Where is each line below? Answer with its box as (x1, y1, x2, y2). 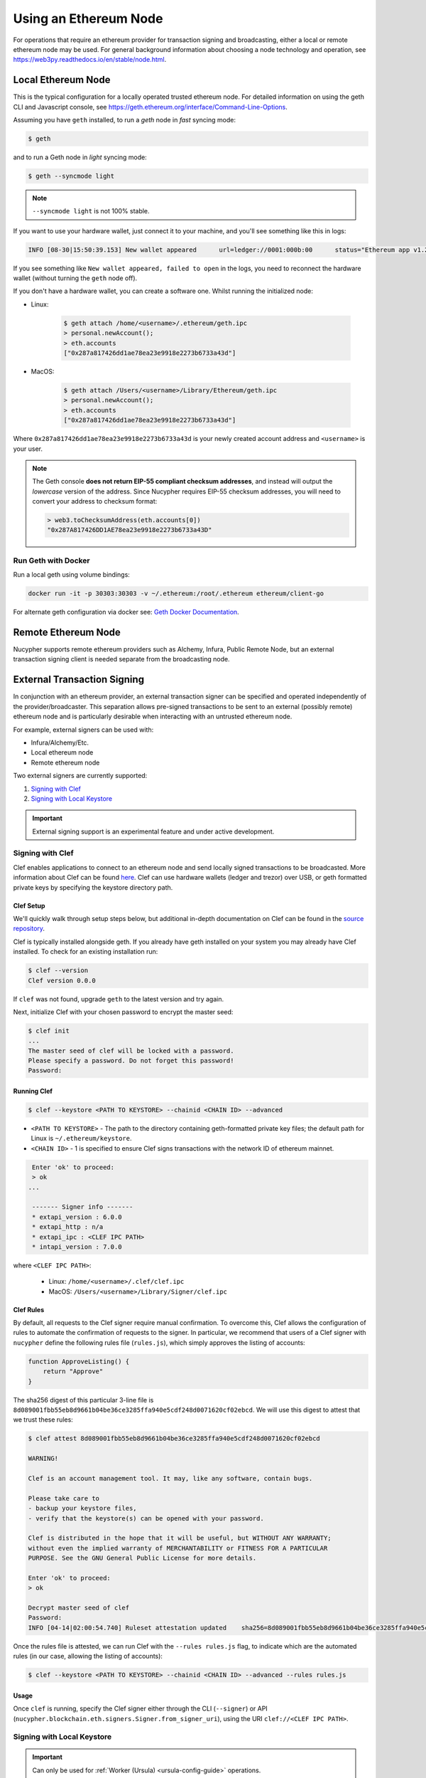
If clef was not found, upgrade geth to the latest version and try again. (13, 994, 224, 1003)
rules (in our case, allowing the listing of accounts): (13, 1652, 163, 1661)
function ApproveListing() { (28, 1357, 130, 1366)
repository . (13, 925, 45, 933)
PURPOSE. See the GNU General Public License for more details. (28, 1554, 257, 1563)
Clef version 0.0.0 (28, 976, 96, 984)
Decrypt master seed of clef (28, 1604, 130, 1612)
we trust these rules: (13, 1415, 74, 1424)
